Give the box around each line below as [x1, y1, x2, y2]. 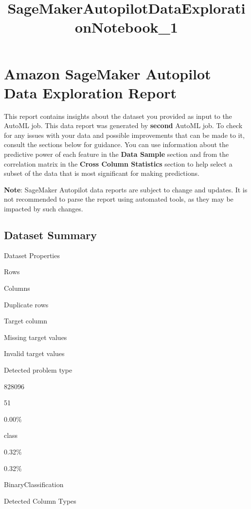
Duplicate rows [4, 299, 49, 309]
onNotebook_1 [75, 17, 178, 37]
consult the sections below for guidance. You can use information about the [4, 139, 229, 150]
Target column [4, 316, 48, 326]
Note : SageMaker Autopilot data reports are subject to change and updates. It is [4, 184, 248, 194]
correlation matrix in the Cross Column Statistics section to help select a [4, 158, 233, 169]
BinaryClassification [4, 479, 64, 490]
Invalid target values [4, 348, 65, 358]
